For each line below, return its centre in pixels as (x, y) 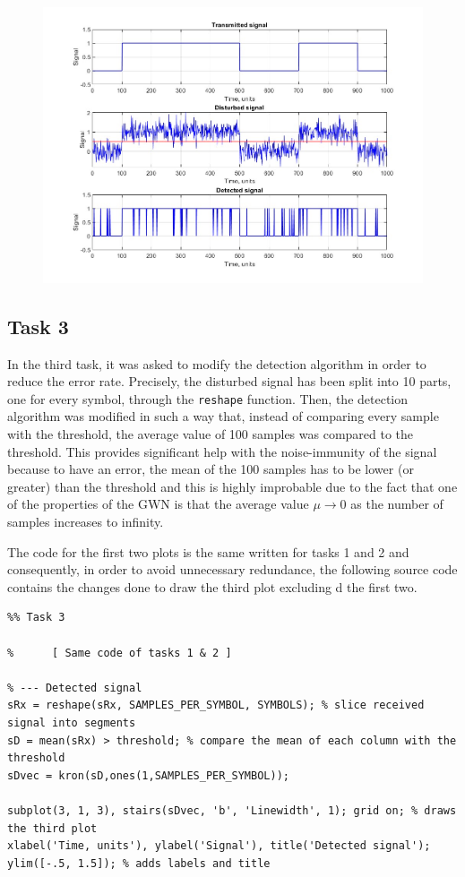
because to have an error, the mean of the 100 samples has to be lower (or (211, 469)
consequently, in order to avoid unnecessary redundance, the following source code (232, 569)
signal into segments (72, 722)
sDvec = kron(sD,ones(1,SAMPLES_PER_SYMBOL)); (148, 775)
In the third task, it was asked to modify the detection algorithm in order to (217, 363)
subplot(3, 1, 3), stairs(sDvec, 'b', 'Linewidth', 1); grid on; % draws (232, 810)
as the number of (397, 504)
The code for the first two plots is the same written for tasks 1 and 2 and (208, 551)
